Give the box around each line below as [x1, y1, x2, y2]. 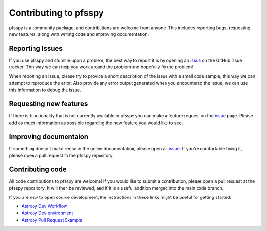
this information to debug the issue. [9, 87, 81, 93]
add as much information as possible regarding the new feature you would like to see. [9, 120, 183, 126]
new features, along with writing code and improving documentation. [9, 31, 149, 37]
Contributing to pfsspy [9, 7, 104, 18]
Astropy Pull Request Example [21, 217, 83, 223]
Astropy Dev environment [21, 210, 73, 216]
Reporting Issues [9, 44, 63, 53]
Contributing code [9, 165, 66, 173]
